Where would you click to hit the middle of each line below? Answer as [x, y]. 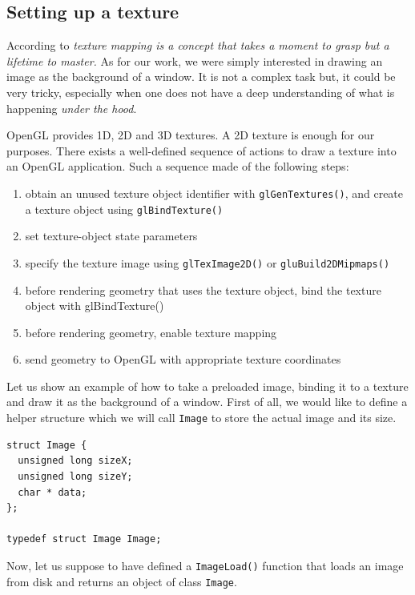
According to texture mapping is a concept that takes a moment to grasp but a [198, 45]
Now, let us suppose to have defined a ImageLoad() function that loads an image [205, 565]
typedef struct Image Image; [84, 539]
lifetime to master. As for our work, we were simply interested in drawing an [195, 60]
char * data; [52, 492]
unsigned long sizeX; [75, 461]
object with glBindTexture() [95, 306]
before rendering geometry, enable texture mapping [151, 332]
